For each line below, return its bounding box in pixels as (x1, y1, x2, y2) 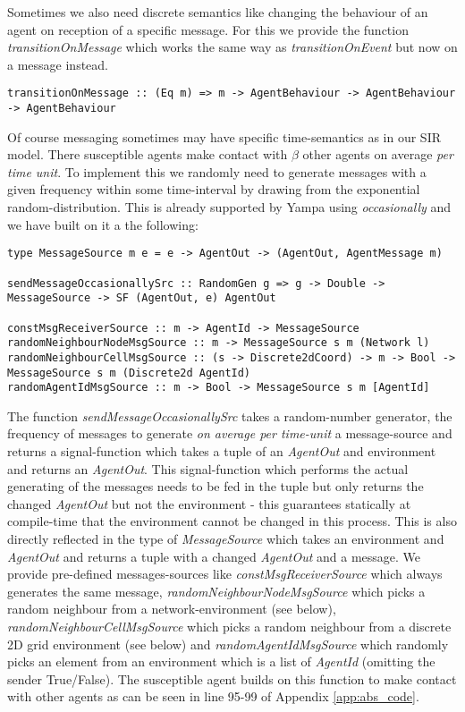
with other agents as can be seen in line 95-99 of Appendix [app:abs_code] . (7, 687, 419, 706)
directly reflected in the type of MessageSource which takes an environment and (7, 529, 444, 547)
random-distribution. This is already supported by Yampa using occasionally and (7, 198, 452, 216)
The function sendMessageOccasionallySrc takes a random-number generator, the (7, 406, 452, 425)
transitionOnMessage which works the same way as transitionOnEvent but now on (7, 38, 458, 56)
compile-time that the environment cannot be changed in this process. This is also (7, 512, 457, 530)
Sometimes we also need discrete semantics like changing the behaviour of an (7, 3, 428, 21)
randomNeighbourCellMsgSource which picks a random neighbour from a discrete (7, 616, 452, 635)
